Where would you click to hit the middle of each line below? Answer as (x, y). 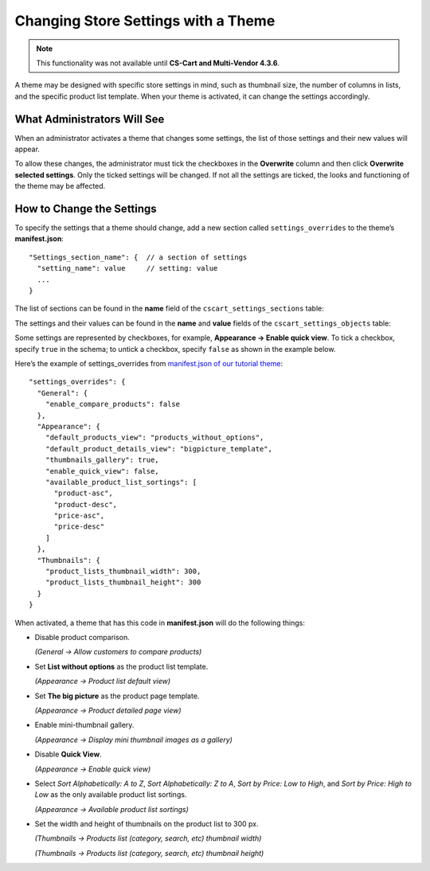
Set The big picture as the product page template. (117, 696)
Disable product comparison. (82, 637)
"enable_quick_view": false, (102, 471)
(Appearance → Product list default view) (103, 682)
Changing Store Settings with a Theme (145, 21)
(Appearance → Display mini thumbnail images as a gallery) (133, 740)
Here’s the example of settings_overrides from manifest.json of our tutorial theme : (149, 363)
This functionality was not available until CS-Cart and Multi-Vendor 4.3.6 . (158, 63)
